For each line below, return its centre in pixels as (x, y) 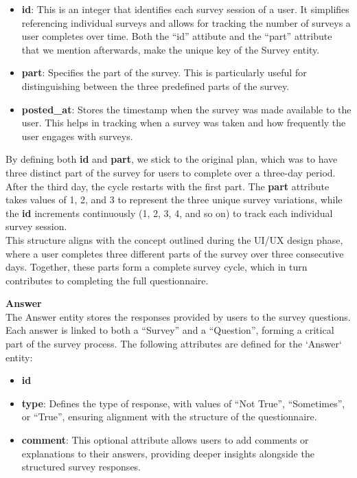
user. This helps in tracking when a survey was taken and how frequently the (184, 123)
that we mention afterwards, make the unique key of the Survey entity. (171, 49)
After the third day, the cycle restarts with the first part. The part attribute (168, 186)
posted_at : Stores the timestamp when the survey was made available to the (186, 109)
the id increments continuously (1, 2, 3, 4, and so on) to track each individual (169, 213)
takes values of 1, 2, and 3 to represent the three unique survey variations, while (174, 200)
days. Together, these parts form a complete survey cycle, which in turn (157, 267)
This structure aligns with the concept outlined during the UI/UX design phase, (174, 239)
